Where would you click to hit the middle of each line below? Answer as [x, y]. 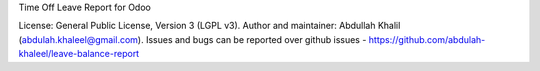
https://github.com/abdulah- [427, 39]
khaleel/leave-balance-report [79, 54]
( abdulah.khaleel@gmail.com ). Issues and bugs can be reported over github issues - [192, 39]
